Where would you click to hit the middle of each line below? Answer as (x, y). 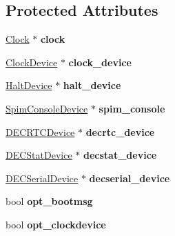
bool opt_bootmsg (49, 201)
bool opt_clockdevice (56, 224)
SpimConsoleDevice (47, 108)
